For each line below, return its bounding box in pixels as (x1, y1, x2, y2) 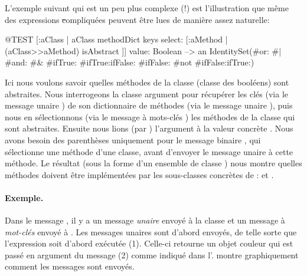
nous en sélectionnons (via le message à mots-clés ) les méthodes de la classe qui (5, 110, 295, 123)
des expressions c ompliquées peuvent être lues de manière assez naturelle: (5, 13, 270, 25)
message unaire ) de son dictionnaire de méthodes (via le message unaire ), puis (5, 99, 293, 111)
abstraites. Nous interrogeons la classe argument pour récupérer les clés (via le (5, 87, 288, 100)
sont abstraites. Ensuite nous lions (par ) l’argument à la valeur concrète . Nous (5, 122, 293, 134)
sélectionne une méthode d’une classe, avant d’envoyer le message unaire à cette (5, 145, 293, 157)
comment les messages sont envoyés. (5, 260, 135, 272)
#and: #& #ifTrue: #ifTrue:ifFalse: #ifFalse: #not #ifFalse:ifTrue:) (5, 56, 254, 68)
